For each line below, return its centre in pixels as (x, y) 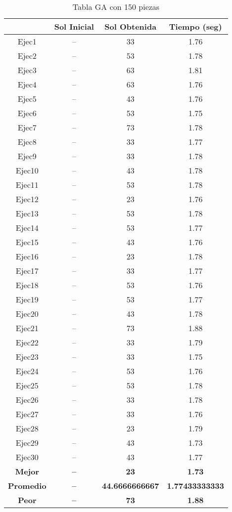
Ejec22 (27, 342)
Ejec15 (27, 242)
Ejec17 (27, 271)
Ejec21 (27, 328)
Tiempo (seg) (195, 26)
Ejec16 (27, 256)
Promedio (27, 486)
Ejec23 (27, 357)
